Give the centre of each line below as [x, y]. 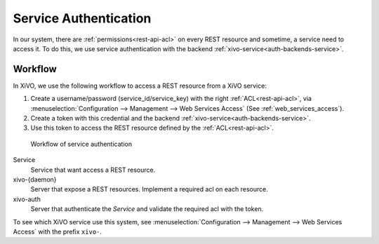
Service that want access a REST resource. [93, 170]
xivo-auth [27, 199]
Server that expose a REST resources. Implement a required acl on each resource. [149, 189]
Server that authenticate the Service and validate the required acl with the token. [147, 209]
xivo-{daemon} [35, 179]
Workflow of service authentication [81, 144]
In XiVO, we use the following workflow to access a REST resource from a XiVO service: [140, 86]
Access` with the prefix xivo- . [57, 231]
